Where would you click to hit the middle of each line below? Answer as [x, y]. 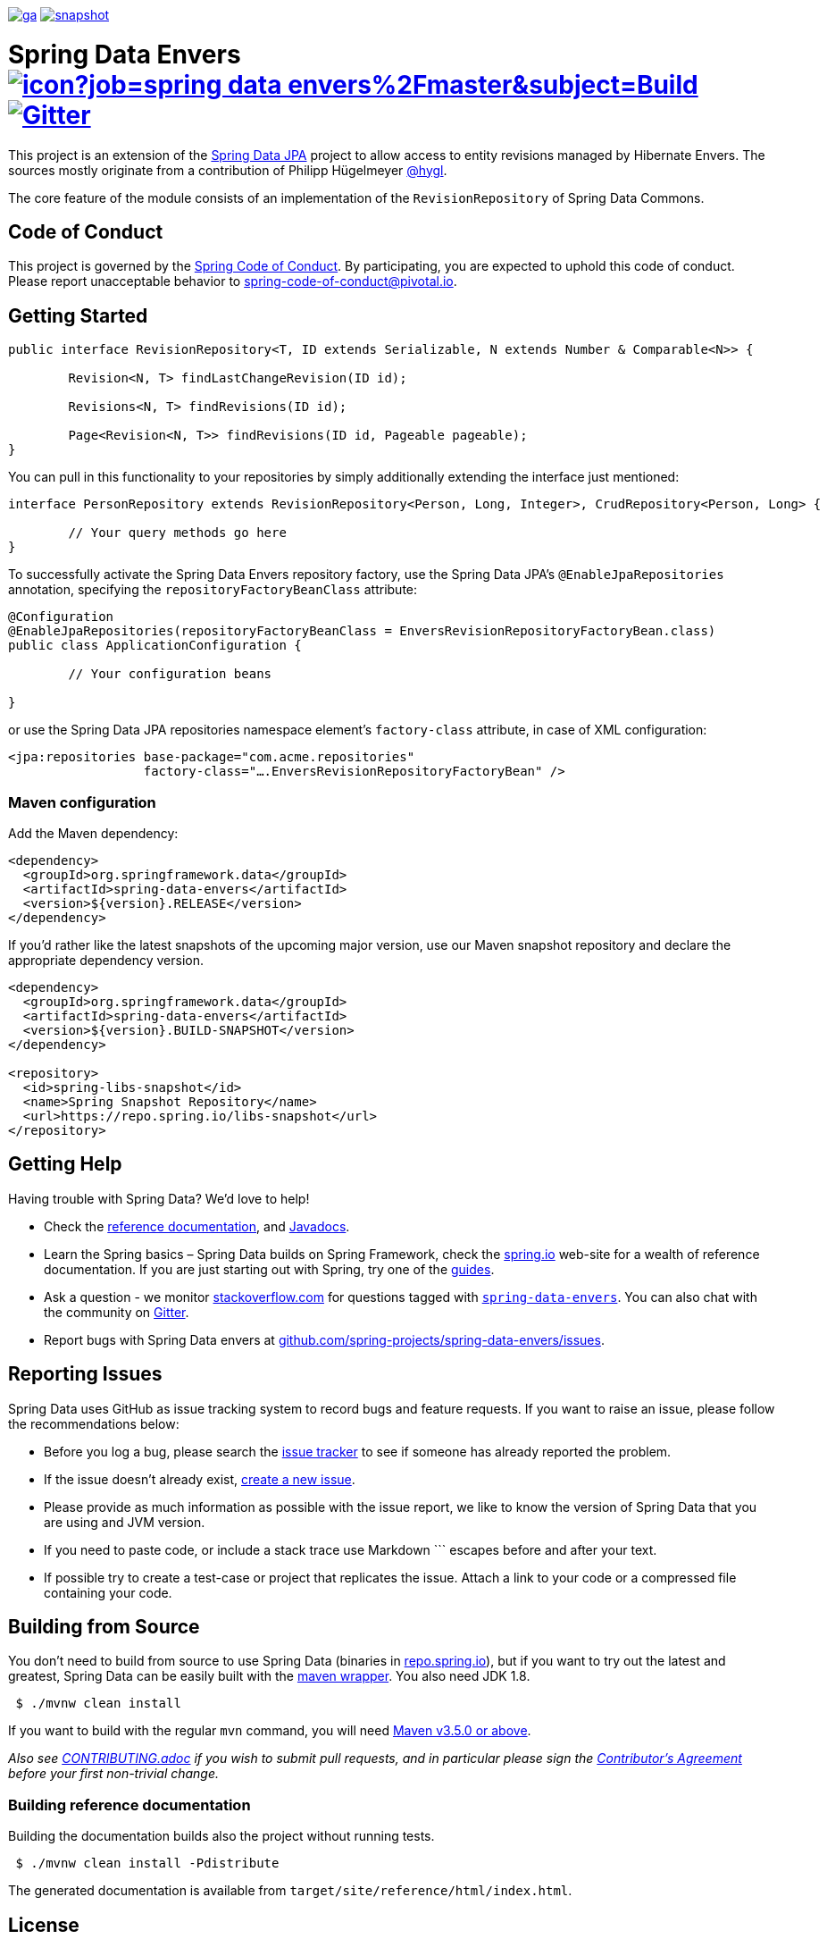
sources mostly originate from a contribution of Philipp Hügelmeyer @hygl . [228, 170]
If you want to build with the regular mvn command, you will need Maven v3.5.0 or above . [270, 1731]
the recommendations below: [94, 1423]
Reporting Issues [85, 1374]
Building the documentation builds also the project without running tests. [221, 1836]
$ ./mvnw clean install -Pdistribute [147, 1863]
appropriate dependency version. [106, 960]
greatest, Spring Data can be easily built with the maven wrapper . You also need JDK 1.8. [269, 1676]
